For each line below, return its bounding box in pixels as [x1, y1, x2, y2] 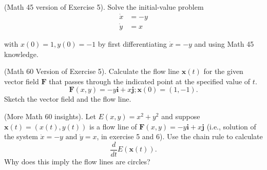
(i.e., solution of [206, 121, 256, 131]
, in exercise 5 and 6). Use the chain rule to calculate [97, 131, 263, 142]
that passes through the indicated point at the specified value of [49, 75, 251, 86]
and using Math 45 [194, 39, 254, 49]
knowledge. [4, 48, 39, 59]
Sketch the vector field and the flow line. [4, 93, 131, 104]
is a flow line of [89, 121, 137, 131]
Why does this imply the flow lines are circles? [4, 156, 150, 166]
